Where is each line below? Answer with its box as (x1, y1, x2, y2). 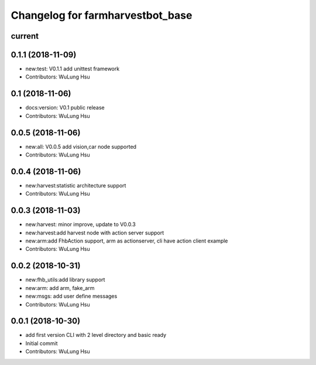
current (11, 31, 39, 41)
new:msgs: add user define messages (25, 293, 118, 300)
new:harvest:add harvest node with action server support (25, 229, 164, 236)
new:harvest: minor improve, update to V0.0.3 (25, 221, 136, 228)
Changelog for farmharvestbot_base (11, 9, 193, 22)
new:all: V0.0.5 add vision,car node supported (25, 143, 137, 150)
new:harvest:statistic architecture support (25, 182, 126, 189)
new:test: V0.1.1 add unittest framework (25, 65, 120, 73)
